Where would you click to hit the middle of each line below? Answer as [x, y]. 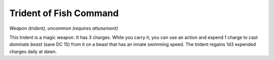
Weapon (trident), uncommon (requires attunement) [64, 28]
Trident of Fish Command [64, 13]
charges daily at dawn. [33, 51]
